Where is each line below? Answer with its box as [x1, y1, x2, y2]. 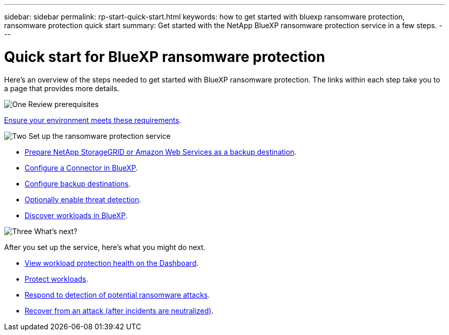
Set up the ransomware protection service [28, 131, 171, 140]
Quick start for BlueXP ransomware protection [4, 48, 325, 66]
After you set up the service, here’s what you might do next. [4, 242, 206, 252]
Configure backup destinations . [25, 179, 131, 188]
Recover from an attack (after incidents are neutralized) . [25, 306, 214, 315]
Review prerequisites [28, 99, 99, 109]
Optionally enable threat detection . [25, 195, 141, 204]
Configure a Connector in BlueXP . [25, 163, 138, 172]
